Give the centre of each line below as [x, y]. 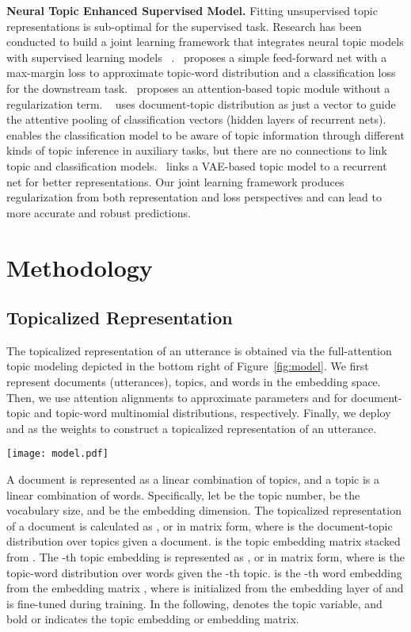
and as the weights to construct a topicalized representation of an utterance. [192, 428]
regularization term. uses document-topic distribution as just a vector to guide [201, 103]
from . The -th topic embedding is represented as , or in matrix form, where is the [205, 557]
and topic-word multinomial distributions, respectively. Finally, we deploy [212, 413]
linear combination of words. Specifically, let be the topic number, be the [183, 494]
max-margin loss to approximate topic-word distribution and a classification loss [201, 73]
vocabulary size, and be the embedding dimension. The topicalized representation [204, 510]
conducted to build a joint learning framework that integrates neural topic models [205, 42]
